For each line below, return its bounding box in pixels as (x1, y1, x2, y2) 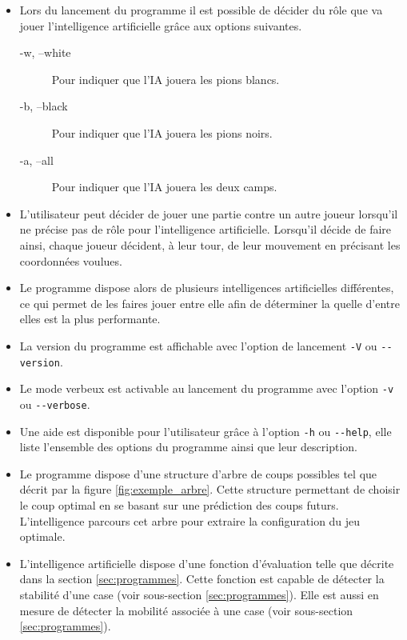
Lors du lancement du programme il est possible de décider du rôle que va (19, 2, 383, 18)
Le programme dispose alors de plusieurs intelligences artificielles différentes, (19, 279, 394, 296)
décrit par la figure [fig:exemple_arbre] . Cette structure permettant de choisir (19, 481, 401, 498)
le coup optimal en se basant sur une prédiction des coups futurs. (19, 496, 339, 513)
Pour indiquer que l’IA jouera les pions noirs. (51, 124, 273, 141)
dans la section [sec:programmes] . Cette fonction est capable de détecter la (19, 570, 385, 587)
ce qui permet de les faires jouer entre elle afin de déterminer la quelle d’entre (19, 294, 401, 311)
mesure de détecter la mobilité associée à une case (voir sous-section (19, 602, 353, 618)
